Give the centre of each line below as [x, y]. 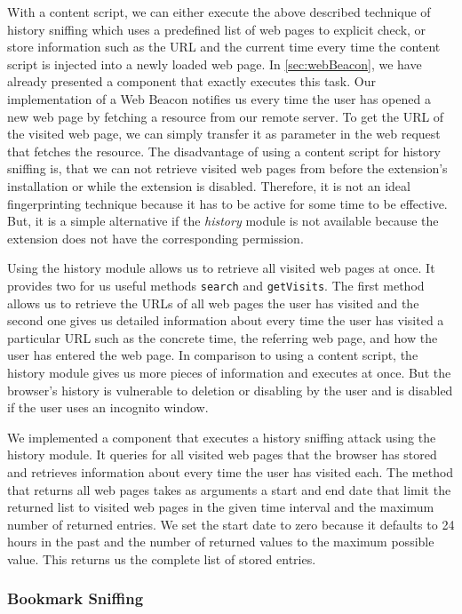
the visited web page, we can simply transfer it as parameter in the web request [224, 134]
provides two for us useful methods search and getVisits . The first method [216, 285]
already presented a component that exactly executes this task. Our [191, 81]
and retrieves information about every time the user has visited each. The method [231, 471]
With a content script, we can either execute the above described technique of [219, 12]
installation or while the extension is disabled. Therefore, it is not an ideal [209, 185]
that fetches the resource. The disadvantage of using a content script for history [224, 151]
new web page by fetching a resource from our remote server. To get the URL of [226, 116]
